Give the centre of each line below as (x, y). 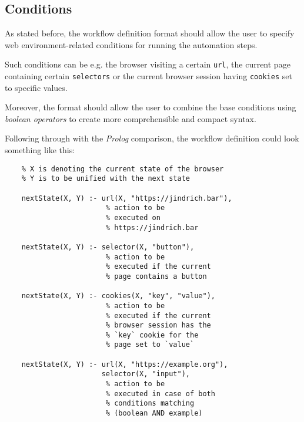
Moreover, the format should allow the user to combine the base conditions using (151, 107)
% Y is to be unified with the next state (106, 179)
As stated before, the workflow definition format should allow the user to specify (150, 33)
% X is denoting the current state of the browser (123, 169)
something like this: (40, 150)
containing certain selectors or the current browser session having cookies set (148, 76)
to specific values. (36, 87)
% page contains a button (156, 276)
